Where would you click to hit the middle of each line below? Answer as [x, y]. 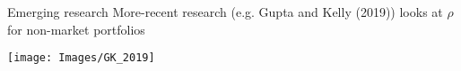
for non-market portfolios [76, 29]
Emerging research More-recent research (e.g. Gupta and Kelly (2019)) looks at [225, 12]
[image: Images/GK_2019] [81, 58]
